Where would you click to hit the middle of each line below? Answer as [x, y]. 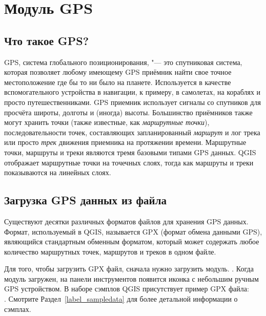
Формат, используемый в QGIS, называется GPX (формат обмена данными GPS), [133, 231]
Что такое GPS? [47, 40]
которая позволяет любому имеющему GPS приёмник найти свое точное [118, 72]
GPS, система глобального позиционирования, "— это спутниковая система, [123, 62]
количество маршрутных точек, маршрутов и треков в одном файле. [110, 251]
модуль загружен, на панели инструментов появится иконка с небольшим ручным [131, 278]
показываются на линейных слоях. [58, 172]
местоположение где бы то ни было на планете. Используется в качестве [118, 82]
